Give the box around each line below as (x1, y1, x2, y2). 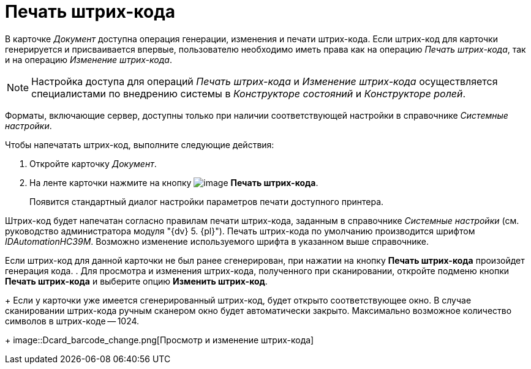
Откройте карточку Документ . (29, 158, 157, 169)
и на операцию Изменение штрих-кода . (5, 54, 172, 65)
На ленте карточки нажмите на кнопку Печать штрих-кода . (29, 177, 318, 188)
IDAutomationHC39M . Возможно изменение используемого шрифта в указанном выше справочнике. (5, 236, 429, 247)
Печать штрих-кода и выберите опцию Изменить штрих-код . (5, 275, 268, 286)
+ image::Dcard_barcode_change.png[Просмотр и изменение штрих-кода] (5, 334, 314, 345)
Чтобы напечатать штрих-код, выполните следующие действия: (5, 139, 274, 150)
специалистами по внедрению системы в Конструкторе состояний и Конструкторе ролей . (31, 87, 466, 100)
